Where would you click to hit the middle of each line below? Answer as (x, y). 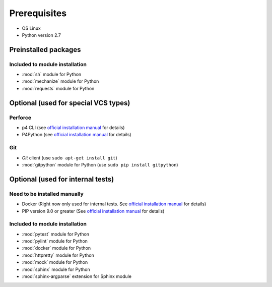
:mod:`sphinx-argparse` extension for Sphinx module (77, 276)
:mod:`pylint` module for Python (55, 241)
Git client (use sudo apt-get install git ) (70, 158)
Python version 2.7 (42, 35)
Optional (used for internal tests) (62, 179)
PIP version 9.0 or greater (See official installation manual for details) (93, 211)
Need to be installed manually (47, 194)
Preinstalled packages (45, 50)
